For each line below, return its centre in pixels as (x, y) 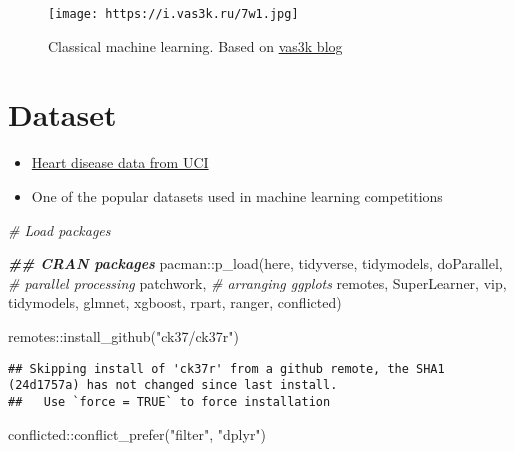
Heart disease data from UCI (120, 162)
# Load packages (59, 229)
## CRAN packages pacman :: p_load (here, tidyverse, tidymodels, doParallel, (255, 263)
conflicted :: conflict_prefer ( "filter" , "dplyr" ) (137, 433)
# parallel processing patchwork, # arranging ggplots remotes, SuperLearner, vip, (257, 282)
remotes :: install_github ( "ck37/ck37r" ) (123, 335)
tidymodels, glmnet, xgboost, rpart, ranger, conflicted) (175, 302)
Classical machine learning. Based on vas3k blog (195, 45)
